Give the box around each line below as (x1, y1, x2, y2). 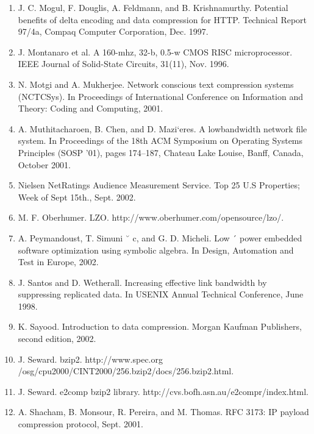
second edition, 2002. (18, 332, 96, 345)
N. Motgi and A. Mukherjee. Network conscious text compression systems (18, 77, 294, 90)
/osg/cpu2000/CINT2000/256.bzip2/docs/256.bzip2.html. (18, 365, 234, 377)
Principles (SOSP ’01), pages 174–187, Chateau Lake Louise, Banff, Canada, (18, 146, 304, 158)
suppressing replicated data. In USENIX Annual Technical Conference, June (18, 288, 304, 301)
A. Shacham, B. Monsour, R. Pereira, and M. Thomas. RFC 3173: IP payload (18, 405, 309, 418)
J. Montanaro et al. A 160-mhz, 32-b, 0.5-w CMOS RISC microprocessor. (18, 45, 293, 58)
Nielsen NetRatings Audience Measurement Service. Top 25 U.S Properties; (18, 179, 300, 191)
